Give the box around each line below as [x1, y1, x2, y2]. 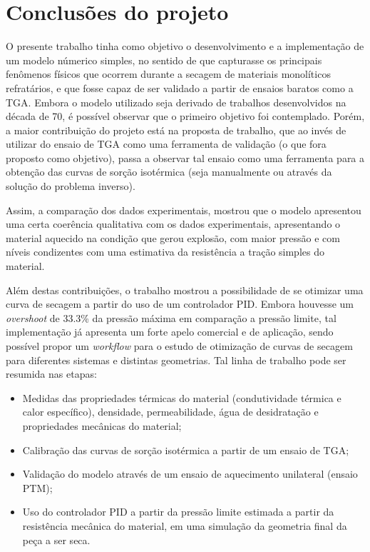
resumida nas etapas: [6, 366, 97, 381]
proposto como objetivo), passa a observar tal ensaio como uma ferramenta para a [6, 150, 365, 165]
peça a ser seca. [22, 532, 91, 547]
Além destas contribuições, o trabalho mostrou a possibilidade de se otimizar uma [6, 282, 364, 297]
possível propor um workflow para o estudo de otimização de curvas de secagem [6, 338, 353, 353]
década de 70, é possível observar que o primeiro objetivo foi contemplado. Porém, [6, 109, 365, 124]
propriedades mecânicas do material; [22, 418, 182, 433]
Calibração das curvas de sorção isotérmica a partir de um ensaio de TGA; [22, 442, 349, 457]
